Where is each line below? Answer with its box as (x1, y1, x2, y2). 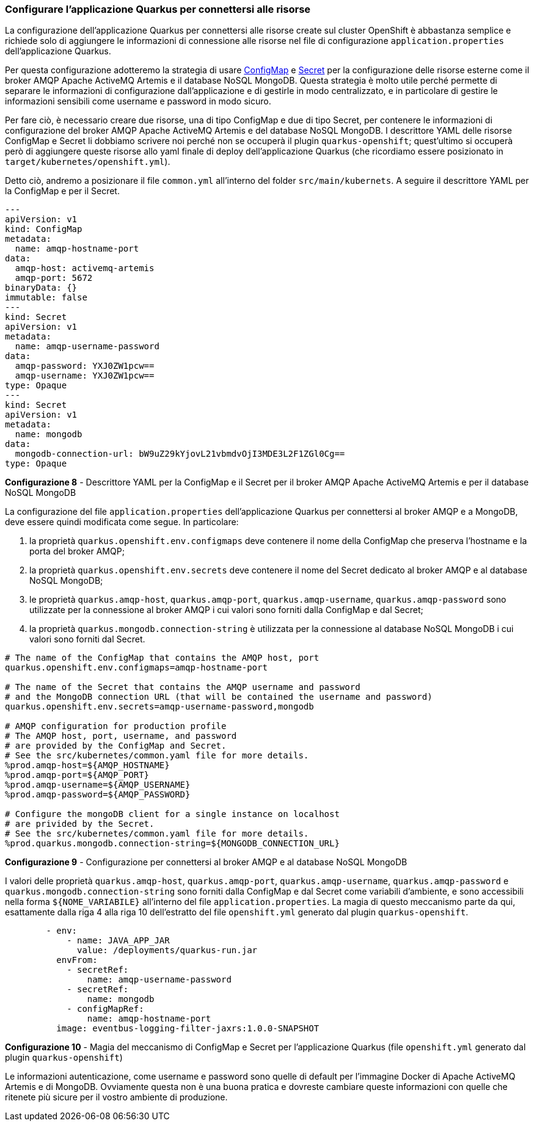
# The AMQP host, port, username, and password (5, 731, 237, 741)
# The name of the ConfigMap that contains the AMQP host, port (5, 653, 320, 663)
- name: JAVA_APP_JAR (67, 935, 170, 946)
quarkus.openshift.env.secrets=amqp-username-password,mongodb (5, 702, 314, 712)
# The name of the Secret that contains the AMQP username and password (5, 682, 360, 692)
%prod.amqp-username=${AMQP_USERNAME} (5, 780, 191, 790)
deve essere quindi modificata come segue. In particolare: (5, 517, 239, 528)
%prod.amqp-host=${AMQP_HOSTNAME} (5, 760, 170, 771)
